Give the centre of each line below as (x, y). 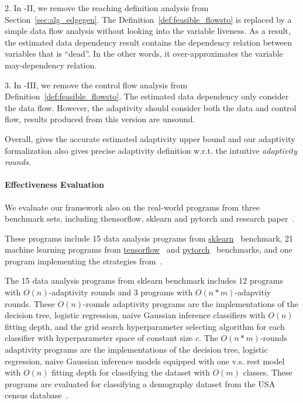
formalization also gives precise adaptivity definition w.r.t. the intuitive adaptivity (151, 150)
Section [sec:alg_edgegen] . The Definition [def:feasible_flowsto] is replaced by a (148, 19)
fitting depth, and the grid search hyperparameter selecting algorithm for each (145, 326)
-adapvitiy (253, 292)
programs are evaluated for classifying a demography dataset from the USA (140, 383)
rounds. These (30, 303)
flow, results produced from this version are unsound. (100, 119)
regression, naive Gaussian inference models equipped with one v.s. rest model (145, 361)
